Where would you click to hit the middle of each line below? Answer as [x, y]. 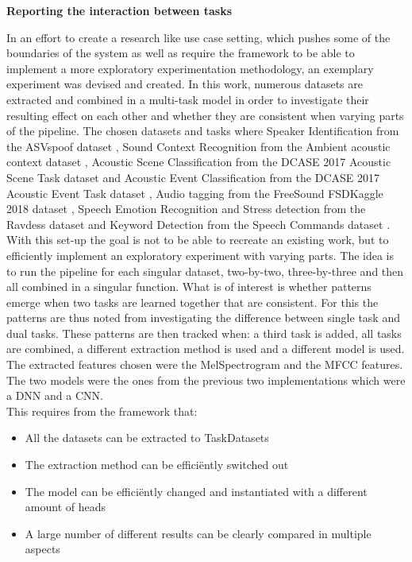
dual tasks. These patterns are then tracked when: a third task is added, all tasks [204, 333]
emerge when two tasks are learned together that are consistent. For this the [193, 302]
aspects [42, 549]
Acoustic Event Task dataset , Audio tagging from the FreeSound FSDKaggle [195, 193]
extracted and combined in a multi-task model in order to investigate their [188, 99]
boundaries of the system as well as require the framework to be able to [181, 53]
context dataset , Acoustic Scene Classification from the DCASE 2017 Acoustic [199, 162]
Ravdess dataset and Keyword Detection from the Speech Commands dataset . [198, 224]
